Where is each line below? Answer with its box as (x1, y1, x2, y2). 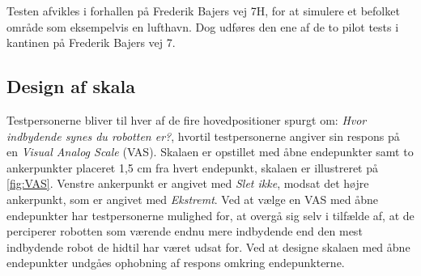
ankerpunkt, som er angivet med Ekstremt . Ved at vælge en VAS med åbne (6, 190, 379, 207)
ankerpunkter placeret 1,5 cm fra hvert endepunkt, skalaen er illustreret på (6, 159, 378, 176)
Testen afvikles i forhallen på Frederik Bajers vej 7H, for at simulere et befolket (6, 2, 400, 19)
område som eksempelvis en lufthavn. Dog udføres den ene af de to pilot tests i (6, 18, 399, 35)
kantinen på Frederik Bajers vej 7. (6, 34, 176, 51)
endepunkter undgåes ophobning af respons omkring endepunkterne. (6, 254, 345, 271)
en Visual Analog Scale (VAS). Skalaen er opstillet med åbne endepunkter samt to (6, 143, 414, 160)
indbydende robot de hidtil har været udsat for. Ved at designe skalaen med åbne (6, 238, 410, 255)
